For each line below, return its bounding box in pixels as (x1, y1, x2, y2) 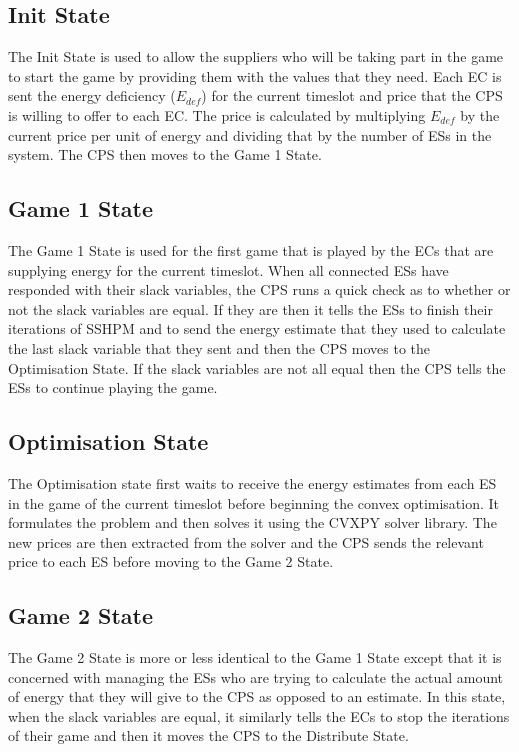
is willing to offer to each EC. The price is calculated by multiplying (8, 104, 426, 125)
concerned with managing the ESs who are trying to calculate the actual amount (8, 666, 504, 687)
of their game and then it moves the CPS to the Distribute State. (8, 725, 409, 746)
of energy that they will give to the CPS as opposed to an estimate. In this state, (8, 686, 506, 707)
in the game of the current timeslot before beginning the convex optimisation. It (8, 492, 500, 513)
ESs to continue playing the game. (8, 377, 218, 398)
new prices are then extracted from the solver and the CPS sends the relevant (8, 531, 484, 552)
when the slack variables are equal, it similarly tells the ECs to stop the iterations (8, 705, 510, 726)
